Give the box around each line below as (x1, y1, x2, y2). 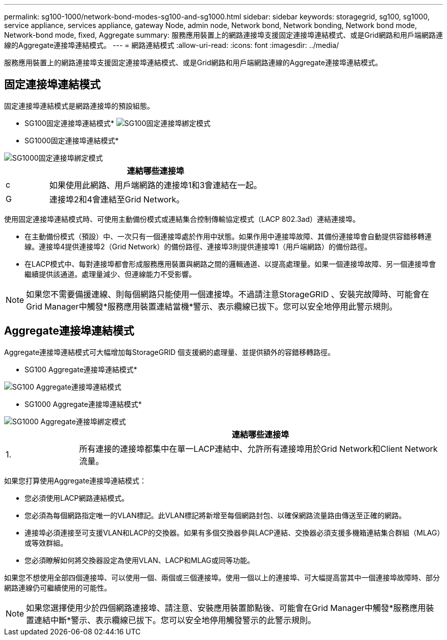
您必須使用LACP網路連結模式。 (24, 493, 129, 502)
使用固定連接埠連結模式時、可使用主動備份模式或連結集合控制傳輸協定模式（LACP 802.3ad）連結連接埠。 (4, 214, 360, 223)
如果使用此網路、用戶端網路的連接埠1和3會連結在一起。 (49, 180, 262, 190)
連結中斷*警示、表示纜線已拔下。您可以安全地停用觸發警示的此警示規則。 (34, 615, 316, 625)
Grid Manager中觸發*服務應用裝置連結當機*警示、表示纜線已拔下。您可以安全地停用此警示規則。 (26, 301, 398, 312)
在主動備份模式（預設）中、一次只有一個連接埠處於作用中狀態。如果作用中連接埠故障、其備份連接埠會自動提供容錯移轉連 (24, 232, 432, 241)
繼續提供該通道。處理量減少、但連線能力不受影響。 (24, 269, 196, 278)
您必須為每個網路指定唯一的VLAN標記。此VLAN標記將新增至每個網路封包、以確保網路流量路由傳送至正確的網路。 (24, 510, 406, 520)
